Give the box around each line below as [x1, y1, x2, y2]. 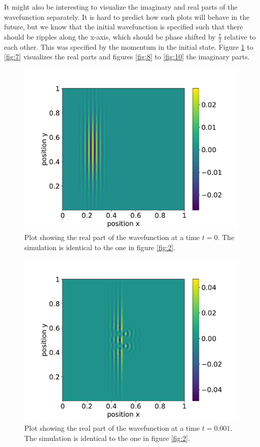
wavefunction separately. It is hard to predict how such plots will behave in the [4, 11, 250, 22]
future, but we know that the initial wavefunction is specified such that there [4, 21, 243, 32]
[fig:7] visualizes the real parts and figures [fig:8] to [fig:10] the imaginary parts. [4, 51, 250, 62]
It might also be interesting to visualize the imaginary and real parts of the [4, 2, 238, 12]
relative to [224, 31, 256, 42]
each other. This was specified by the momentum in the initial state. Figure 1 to [4, 41, 253, 52]
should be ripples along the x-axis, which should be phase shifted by [4, 31, 216, 42]
